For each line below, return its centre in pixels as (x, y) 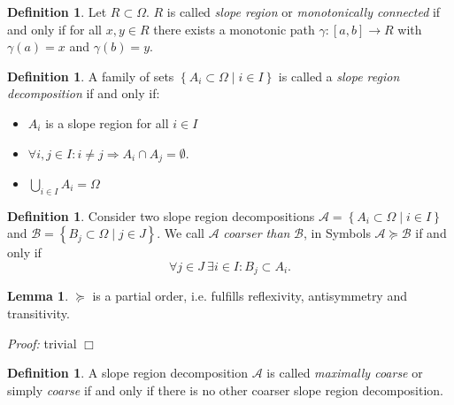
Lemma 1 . (38, 296)
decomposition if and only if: (84, 93)
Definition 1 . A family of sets (91, 76)
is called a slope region (339, 76)
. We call (181, 233)
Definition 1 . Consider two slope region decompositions (161, 215)
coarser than (257, 233)
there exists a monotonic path (234, 29)
